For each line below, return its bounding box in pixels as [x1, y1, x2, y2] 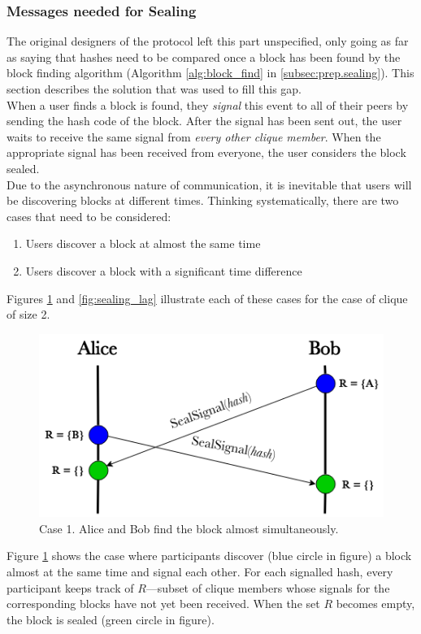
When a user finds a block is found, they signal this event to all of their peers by [7, 96, 409, 113]
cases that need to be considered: [7, 207, 171, 224]
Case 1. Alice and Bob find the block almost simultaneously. [39, 519, 339, 536]
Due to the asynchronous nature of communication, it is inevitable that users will [7, 176, 412, 193]
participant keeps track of [7, 579, 134, 596]
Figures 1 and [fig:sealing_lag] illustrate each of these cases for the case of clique [7, 289, 408, 306]
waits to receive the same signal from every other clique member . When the [7, 128, 381, 145]
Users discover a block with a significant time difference [25, 262, 302, 279]
